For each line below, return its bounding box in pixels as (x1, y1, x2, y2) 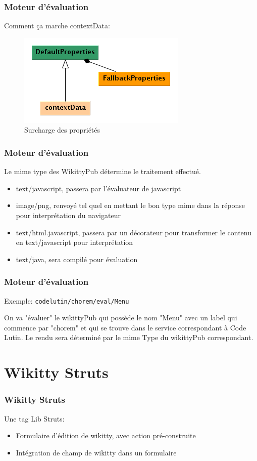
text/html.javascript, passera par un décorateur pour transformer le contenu (16, 227, 251, 237)
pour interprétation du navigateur (16, 210, 121, 220)
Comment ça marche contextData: (4, 20, 110, 31)
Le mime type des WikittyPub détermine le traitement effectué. (4, 166, 201, 177)
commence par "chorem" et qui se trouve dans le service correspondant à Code (4, 322, 246, 332)
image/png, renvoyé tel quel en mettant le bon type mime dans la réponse (16, 200, 245, 211)
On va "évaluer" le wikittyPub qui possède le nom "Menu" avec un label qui (4, 312, 237, 323)
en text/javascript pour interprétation (16, 237, 133, 247)
